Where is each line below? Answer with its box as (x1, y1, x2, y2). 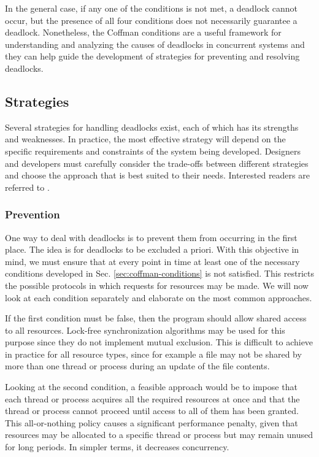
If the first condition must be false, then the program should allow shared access (5, 312, 307, 325)
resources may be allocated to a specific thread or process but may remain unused (5, 428, 313, 441)
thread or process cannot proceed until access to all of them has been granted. (5, 404, 299, 417)
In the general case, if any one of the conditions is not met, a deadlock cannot (5, 2, 298, 14)
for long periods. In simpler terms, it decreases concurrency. (5, 440, 229, 453)
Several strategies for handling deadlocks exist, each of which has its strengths (5, 120, 299, 133)
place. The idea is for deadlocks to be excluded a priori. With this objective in (5, 243, 299, 256)
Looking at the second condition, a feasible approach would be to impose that (5, 380, 298, 393)
